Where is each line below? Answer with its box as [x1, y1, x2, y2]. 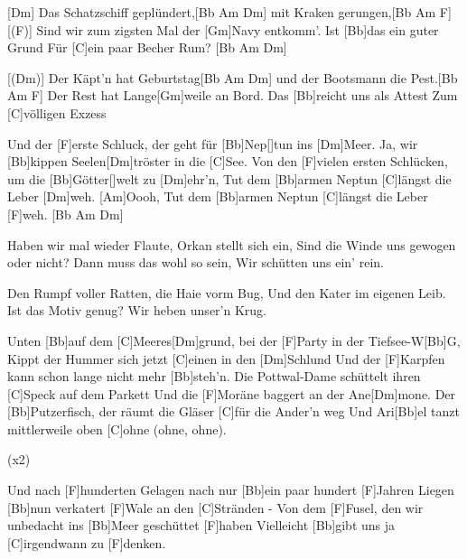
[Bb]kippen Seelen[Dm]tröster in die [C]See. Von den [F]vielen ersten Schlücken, [7, 152, 448, 171]
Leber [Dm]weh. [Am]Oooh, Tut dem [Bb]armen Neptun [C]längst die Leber [7, 187, 428, 206]
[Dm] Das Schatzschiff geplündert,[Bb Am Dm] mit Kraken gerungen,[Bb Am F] [7, 3, 452, 21]
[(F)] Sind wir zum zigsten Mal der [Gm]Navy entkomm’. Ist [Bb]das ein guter [7, 20, 439, 39]
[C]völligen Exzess [7, 103, 107, 122]
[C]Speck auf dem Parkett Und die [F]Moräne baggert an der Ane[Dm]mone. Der [7, 384, 456, 403]
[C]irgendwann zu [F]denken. [7, 533, 166, 552]
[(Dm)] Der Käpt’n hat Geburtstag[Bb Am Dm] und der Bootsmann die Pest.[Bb [7, 68, 458, 87]
